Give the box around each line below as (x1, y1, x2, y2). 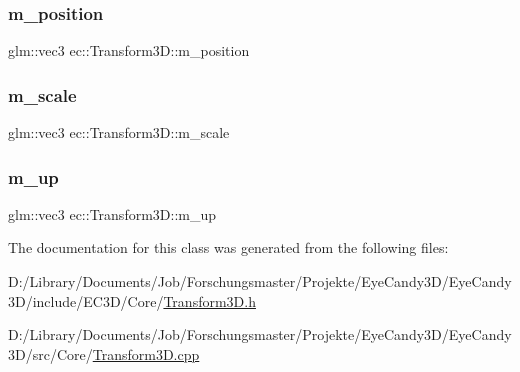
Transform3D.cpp (92, 343, 200, 364)
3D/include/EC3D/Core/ (8, 290, 164, 311)
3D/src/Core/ (8, 343, 93, 364)
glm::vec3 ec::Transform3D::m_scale (8, 122, 230, 143)
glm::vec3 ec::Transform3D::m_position (8, 40, 250, 61)
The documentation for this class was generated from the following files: (8, 237, 449, 258)
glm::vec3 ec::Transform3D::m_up (8, 203, 217, 224)
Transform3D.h (163, 290, 256, 311)
